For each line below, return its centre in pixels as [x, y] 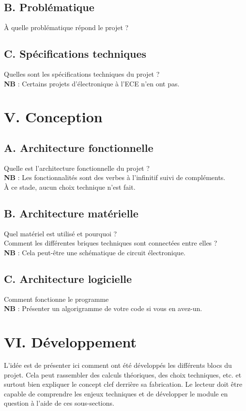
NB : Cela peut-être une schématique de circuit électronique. [95, 252]
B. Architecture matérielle [71, 213]
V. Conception [53, 117]
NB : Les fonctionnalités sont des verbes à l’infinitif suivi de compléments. [115, 177]
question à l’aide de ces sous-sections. [59, 403]
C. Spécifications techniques [75, 54]
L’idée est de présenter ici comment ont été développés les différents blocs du [118, 365]
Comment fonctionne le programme [56, 299]
